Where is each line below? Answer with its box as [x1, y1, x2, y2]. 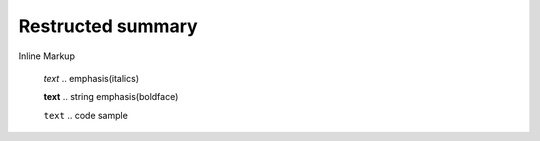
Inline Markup [18, 50, 75, 62]
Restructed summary [18, 15, 199, 37]
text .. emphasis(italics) [43, 72, 140, 84]
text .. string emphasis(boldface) [43, 91, 179, 103]
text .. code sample [43, 109, 129, 121]
